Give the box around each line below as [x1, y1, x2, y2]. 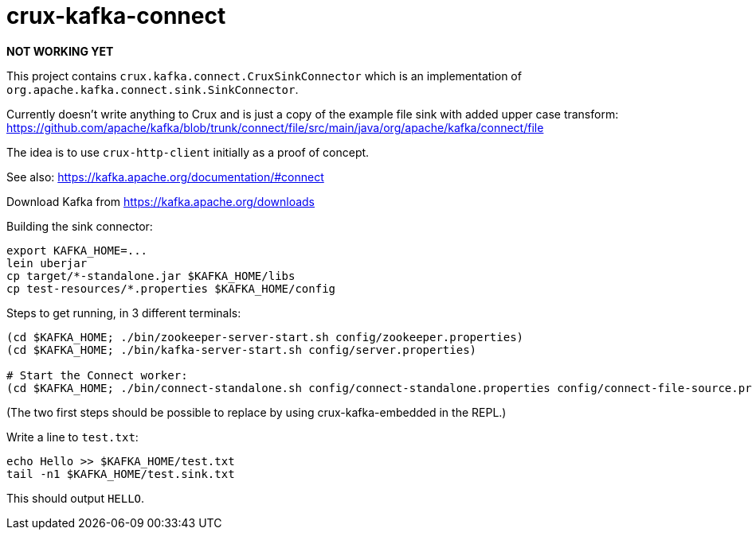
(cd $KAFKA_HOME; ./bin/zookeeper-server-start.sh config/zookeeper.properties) [6, 330, 524, 344]
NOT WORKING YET [6, 44, 114, 58]
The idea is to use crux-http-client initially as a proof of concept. [6, 145, 370, 159]
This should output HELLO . [6, 491, 145, 505]
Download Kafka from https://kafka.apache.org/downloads [6, 194, 315, 208]
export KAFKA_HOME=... [6, 243, 148, 257]
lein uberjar [6, 256, 88, 270]
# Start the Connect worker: [6, 368, 188, 382]
